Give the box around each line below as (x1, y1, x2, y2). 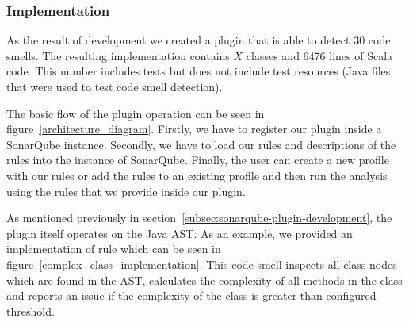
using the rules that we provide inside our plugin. (6, 182, 246, 199)
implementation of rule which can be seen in (6, 240, 221, 257)
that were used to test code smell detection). (6, 79, 223, 94)
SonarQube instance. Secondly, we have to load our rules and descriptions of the (6, 136, 396, 152)
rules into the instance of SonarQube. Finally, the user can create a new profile (6, 151, 389, 168)
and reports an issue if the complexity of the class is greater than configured (6, 287, 377, 304)
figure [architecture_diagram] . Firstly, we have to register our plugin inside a (6, 121, 382, 137)
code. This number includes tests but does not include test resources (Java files (6, 63, 391, 79)
